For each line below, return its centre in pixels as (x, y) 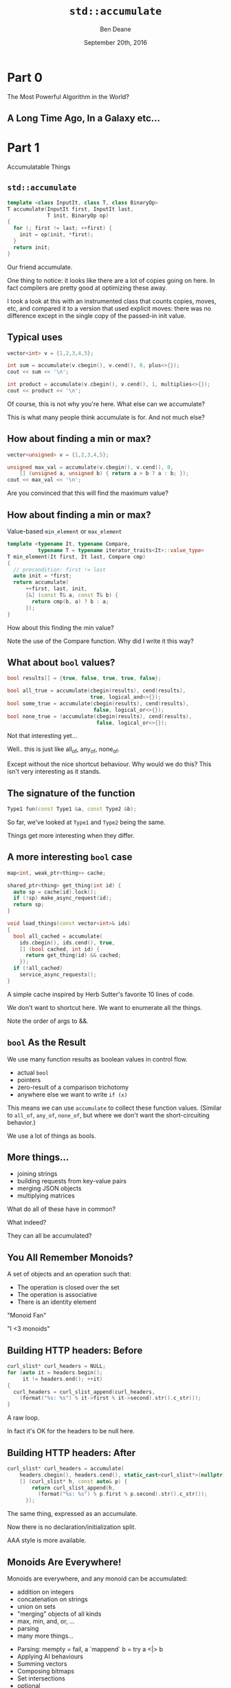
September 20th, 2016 (115, 42)
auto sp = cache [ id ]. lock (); (55, 892)
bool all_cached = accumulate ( (58, 936)
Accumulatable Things (39, 167)
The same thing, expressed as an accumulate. (72, 1514)
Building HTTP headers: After (71, 1453)
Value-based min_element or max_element (65, 531)
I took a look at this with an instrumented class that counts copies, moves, (112, 301)
